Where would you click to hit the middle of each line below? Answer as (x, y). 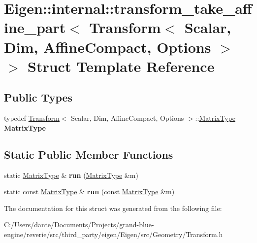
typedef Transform (32, 118)
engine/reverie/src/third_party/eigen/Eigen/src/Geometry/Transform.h (113, 234)
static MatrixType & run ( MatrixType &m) (71, 175)
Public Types (38, 97)
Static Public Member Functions (89, 154)
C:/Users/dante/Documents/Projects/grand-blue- (79, 225)
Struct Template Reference (121, 66)
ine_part (35, 27)
